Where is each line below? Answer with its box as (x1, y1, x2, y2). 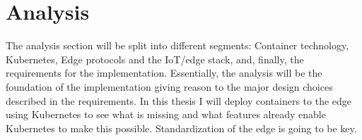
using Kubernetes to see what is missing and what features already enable (6, 107, 326, 122)
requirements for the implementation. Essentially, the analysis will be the (6, 65, 322, 80)
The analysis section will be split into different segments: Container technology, (6, 38, 349, 53)
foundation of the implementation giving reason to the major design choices (6, 79, 333, 94)
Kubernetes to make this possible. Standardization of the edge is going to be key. (6, 120, 357, 135)
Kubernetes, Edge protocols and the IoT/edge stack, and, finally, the (6, 51, 304, 66)
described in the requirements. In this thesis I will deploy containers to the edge (6, 93, 352, 108)
